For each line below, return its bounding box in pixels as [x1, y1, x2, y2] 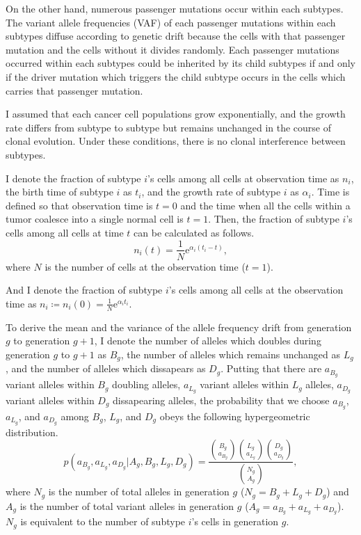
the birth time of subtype [6, 184, 113, 199]
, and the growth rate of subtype [141, 184, 281, 199]
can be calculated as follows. [134, 225, 255, 239]
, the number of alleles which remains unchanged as [120, 346, 341, 361]
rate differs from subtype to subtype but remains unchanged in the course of [6, 120, 332, 134]
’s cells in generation [191, 514, 279, 529]
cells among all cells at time [6, 225, 124, 239]
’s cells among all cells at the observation [168, 282, 344, 297]
